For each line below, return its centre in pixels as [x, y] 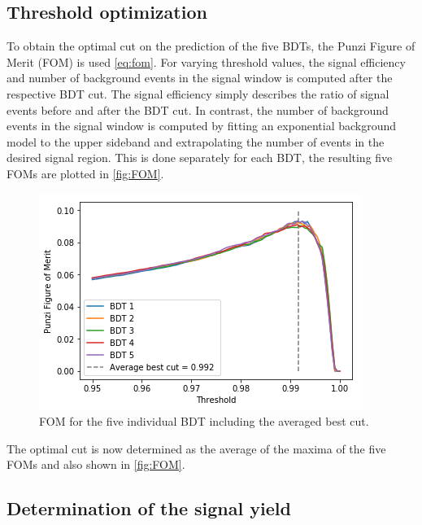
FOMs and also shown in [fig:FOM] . [96, 464]
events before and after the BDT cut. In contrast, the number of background [198, 109]
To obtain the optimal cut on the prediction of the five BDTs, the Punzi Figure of [211, 46]
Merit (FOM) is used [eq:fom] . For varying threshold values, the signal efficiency [206, 61]
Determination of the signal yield [149, 508]
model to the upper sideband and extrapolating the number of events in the [196, 141]
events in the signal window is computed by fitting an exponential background [202, 126]
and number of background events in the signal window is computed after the [200, 78]
